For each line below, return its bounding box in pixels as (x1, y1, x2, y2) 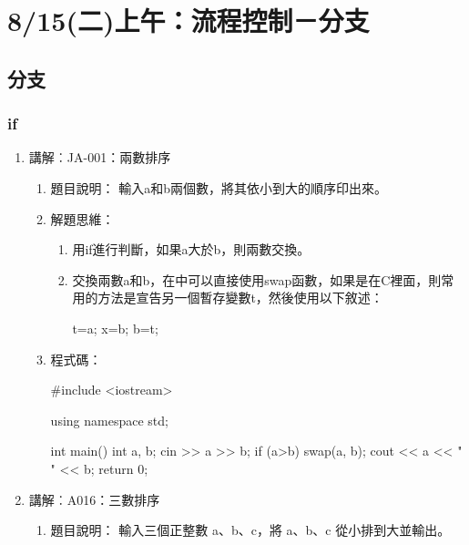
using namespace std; (50, 410, 168, 429)
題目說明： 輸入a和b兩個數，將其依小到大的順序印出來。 (50, 178, 388, 197)
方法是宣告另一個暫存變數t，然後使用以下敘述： (97, 288, 383, 307)
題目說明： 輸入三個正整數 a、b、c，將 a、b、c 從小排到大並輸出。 (50, 520, 451, 540)
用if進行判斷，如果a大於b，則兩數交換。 (72, 240, 311, 259)
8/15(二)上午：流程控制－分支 (7, 2, 370, 39)
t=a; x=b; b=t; (72, 318, 158, 337)
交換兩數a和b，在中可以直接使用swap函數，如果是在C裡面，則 (72, 270, 442, 289)
